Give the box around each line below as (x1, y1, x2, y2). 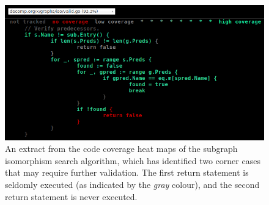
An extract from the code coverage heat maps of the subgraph (5, 142, 238, 155)
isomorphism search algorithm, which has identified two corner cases (5, 154, 260, 167)
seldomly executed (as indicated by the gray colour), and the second (5, 178, 260, 190)
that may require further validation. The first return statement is (5, 166, 249, 179)
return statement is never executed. (5, 190, 138, 203)
